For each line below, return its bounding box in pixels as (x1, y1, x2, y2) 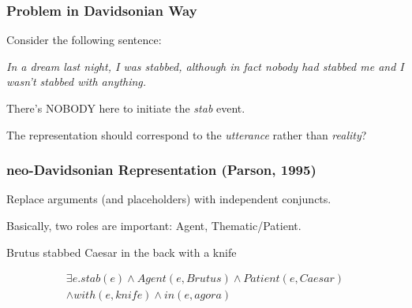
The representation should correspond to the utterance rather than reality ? (6, 126, 367, 143)
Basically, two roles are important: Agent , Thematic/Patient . (6, 217, 302, 233)
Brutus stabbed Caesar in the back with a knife (6, 243, 237, 260)
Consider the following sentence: (6, 32, 162, 48)
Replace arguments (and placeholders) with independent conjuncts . (6, 191, 331, 207)
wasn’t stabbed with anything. (6, 73, 147, 90)
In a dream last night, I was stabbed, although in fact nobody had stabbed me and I (6, 58, 404, 74)
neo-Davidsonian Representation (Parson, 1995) (6, 160, 316, 180)
